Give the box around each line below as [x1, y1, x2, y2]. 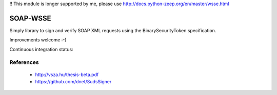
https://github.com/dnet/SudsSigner [35, 79, 112, 85]
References [9, 59, 39, 66]
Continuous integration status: [9, 46, 74, 52]
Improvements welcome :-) [9, 37, 67, 43]
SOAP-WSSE [9, 14, 51, 22]
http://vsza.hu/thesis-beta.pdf [35, 72, 99, 78]
